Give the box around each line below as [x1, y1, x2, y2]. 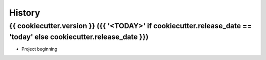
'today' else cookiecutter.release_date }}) [9, 32, 149, 41]
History [9, 7, 40, 18]
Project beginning [21, 46, 58, 52]
